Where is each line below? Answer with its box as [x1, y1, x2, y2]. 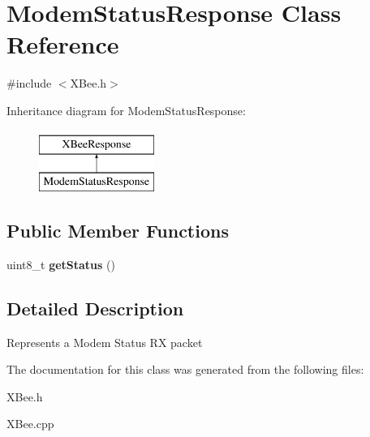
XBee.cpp [6, 415, 54, 432]
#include [6, 75, 52, 92]
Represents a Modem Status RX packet [6, 333, 203, 350]
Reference [6, 28, 119, 61]
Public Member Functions [6, 218, 229, 243]
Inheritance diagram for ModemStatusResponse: [6, 101, 246, 118]
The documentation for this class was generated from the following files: [6, 361, 364, 378]
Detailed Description [6, 295, 184, 320]
